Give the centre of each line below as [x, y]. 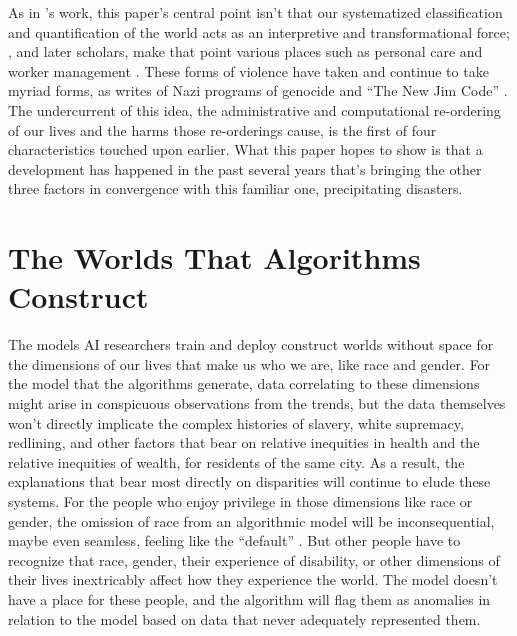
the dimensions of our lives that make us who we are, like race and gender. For [249, 363]
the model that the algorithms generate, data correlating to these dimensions [244, 383]
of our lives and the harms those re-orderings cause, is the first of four [222, 129]
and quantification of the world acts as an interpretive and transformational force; [259, 31]
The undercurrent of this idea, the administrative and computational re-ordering [254, 109]
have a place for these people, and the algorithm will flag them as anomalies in [249, 598]
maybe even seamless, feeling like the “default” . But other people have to [234, 540]
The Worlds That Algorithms [214, 257]
